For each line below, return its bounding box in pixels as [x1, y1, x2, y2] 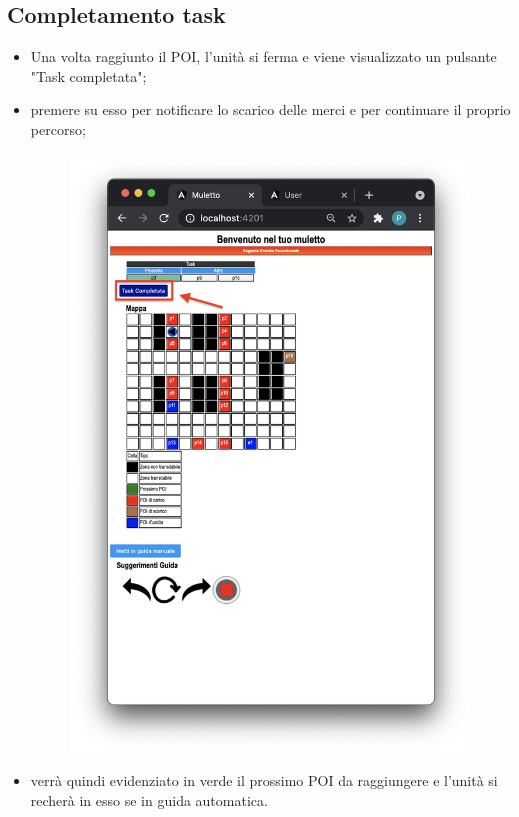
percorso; [30, 118, 86, 139]
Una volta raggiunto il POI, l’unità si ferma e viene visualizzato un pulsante [30, 46, 497, 67]
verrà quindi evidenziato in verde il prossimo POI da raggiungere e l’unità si [30, 770, 498, 791]
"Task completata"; [30, 65, 147, 86]
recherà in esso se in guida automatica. [30, 789, 268, 810]
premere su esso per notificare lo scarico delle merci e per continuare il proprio [30, 99, 511, 120]
